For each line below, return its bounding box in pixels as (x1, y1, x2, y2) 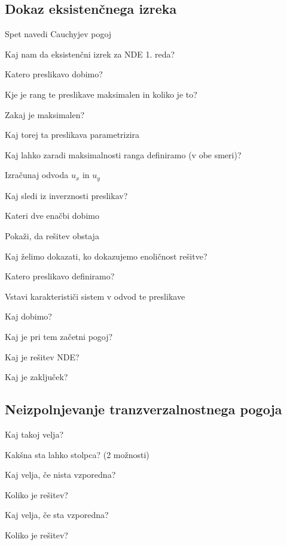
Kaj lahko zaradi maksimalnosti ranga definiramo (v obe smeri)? (5, 148, 242, 161)
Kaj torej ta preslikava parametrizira (5, 128, 140, 141)
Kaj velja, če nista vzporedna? (5, 468, 116, 481)
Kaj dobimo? (5, 310, 52, 323)
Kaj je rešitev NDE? (5, 350, 80, 363)
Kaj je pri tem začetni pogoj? (5, 330, 113, 342)
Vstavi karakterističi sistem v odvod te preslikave (5, 290, 185, 302)
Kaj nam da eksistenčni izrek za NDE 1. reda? (5, 47, 175, 60)
